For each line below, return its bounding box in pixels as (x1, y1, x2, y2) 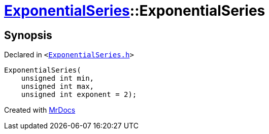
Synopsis (4, 28, 52, 42)
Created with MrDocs (4, 106, 76, 115)
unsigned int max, (21, 82, 94, 91)
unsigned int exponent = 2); (21, 90, 137, 99)
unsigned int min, (21, 74, 94, 83)
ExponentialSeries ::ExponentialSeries (4, 2, 265, 19)
